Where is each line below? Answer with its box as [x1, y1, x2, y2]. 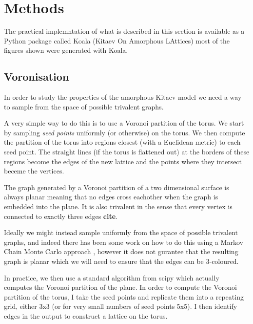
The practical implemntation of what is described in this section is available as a [4, 26, 245, 36]
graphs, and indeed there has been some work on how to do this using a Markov [4, 237, 243, 247]
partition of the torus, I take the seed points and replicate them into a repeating [4, 291, 244, 302]
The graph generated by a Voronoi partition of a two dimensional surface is [4, 182, 229, 192]
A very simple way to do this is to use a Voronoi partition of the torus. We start [4, 118, 244, 128]
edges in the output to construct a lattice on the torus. [4, 310, 168, 321]
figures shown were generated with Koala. [4, 45, 128, 55]
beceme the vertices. [4, 166, 64, 176]
